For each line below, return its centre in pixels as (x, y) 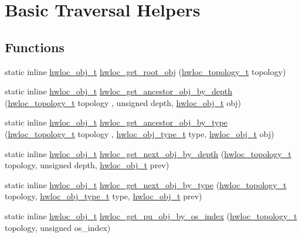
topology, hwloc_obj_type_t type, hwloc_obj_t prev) (104, 196)
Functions (35, 47)
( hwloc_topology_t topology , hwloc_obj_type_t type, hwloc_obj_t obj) (140, 133)
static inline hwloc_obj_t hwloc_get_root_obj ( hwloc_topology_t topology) (145, 71)
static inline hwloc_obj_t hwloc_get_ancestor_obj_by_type (116, 122)
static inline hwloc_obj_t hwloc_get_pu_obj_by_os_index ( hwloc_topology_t (151, 215)
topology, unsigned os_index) (58, 227)
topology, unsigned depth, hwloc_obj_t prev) (87, 165)
